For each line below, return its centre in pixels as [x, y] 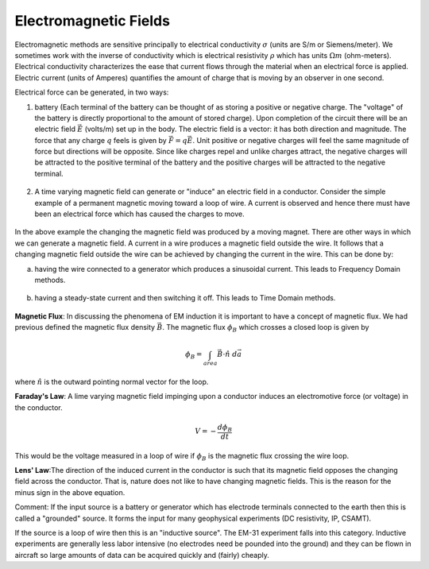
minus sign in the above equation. [70, 492]
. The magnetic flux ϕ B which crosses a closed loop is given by [266, 328]
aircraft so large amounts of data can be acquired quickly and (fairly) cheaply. [142, 555]
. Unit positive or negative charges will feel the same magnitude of [301, 140]
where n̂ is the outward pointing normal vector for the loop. [112, 382]
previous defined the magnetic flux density [85, 327]
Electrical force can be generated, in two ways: [92, 92]
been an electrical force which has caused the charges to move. [140, 214]
